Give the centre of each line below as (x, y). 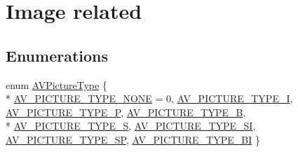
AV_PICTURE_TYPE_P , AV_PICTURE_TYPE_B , (126, 112)
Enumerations (57, 55)
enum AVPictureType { (56, 84)
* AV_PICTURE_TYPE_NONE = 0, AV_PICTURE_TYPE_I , (149, 98)
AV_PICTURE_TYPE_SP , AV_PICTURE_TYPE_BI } (133, 139)
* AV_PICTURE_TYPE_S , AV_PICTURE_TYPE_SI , (131, 126)
